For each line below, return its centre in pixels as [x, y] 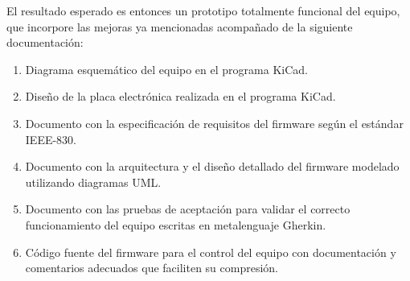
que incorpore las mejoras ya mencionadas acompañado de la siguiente [180, 26]
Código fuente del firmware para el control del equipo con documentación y [211, 252]
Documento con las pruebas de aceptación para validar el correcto [188, 209]
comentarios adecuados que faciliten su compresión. [152, 268]
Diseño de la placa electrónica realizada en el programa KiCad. [180, 96]
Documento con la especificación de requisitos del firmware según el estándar [214, 123]
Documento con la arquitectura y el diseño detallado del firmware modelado [212, 166]
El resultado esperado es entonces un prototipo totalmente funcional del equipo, [203, 10]
